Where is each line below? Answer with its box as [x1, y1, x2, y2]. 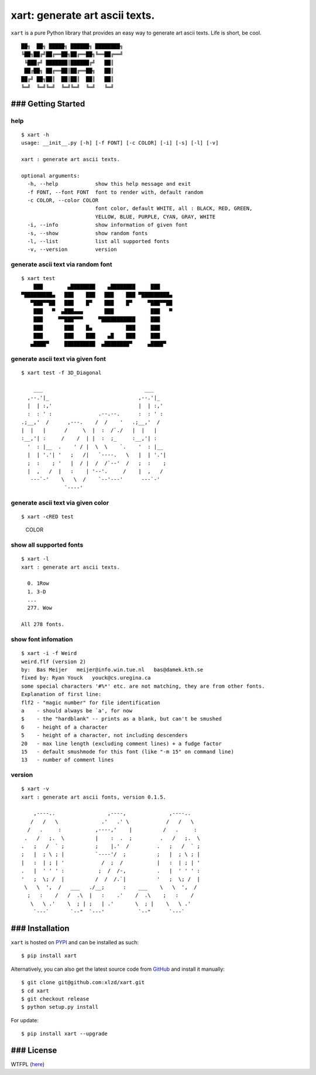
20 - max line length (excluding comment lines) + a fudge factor [21, 740, 222, 747]
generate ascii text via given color [11, 499, 109, 507]
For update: [11, 1016, 39, 1023]
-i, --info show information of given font [27, 221, 188, 228]
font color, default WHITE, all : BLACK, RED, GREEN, [95, 205, 253, 212]
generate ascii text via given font [11, 355, 107, 363]
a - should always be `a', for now [21, 707, 133, 714]
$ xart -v [21, 786, 49, 792]
